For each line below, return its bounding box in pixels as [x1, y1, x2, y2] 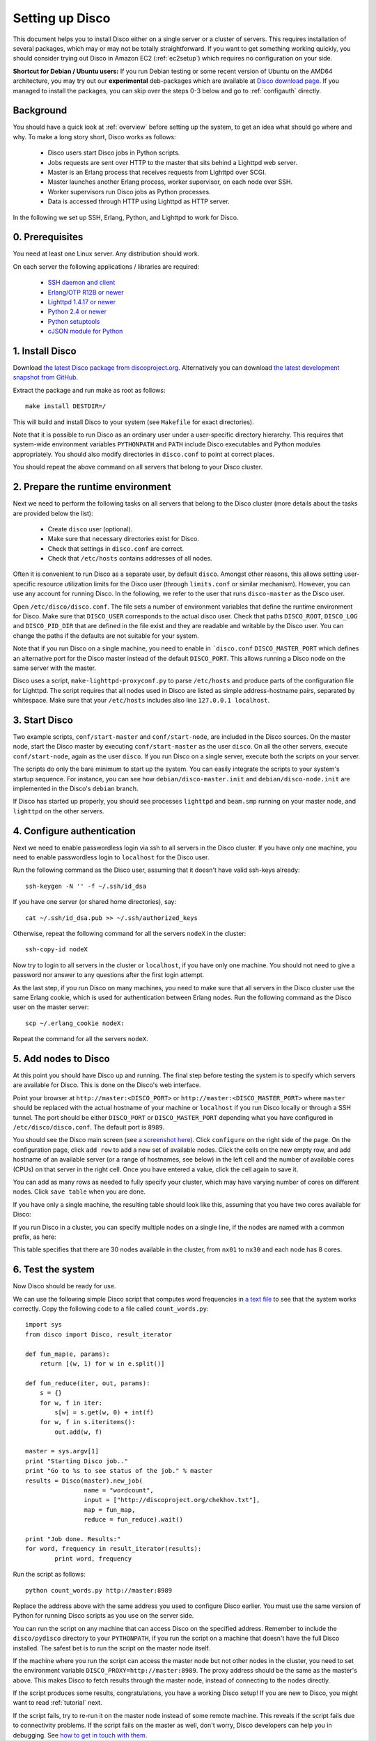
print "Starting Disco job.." [25, 1457, 129, 1465]
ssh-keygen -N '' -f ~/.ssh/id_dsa [25, 882, 147, 890]
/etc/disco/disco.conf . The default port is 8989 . [13, 1123, 165, 1132]
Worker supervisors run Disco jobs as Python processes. [47, 187, 212, 196]
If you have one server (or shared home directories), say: [13, 898, 177, 906]
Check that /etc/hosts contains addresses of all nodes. [47, 554, 212, 563]
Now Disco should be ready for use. [13, 1282, 116, 1290]
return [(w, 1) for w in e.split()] [39, 1359, 165, 1368]
